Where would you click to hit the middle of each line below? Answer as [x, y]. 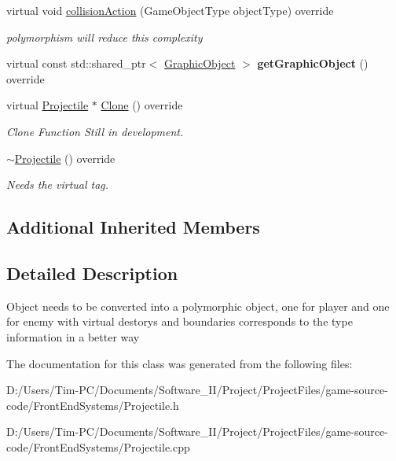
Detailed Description [92, 273]
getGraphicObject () [313, 63]
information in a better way [73, 336]
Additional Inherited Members [133, 227]
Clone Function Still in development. [95, 131]
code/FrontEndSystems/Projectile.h [93, 405]
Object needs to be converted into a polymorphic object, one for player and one [198, 306]
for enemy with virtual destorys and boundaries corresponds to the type [180, 321]
